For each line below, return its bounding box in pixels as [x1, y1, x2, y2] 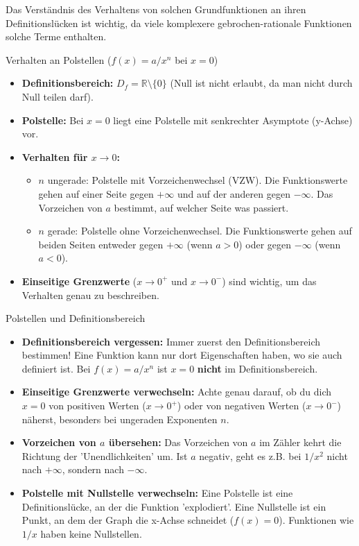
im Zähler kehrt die [259, 435, 342, 450]
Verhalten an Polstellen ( [6, 52, 112, 67]
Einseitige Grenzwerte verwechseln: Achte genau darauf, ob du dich [21, 384, 331, 399]
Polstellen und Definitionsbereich [6, 311, 146, 325]
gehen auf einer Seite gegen [38, 186, 154, 201]
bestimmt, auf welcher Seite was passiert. [114, 200, 289, 214]
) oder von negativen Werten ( [177, 398, 306, 413]
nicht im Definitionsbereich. [197, 361, 318, 375]
